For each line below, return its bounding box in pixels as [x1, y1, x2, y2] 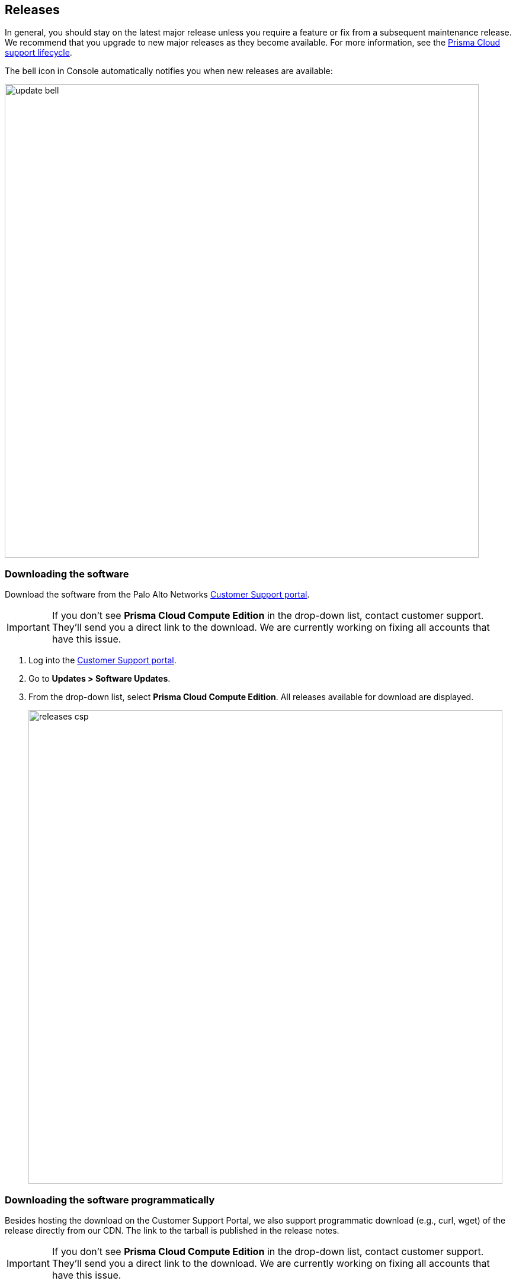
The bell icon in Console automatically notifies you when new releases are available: [5, 66, 333, 76]
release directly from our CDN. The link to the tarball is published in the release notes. [5, 1225, 339, 1235]
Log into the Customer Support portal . [28, 655, 177, 666]
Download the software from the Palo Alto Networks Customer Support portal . [5, 589, 310, 600]
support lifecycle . [5, 47, 72, 58]
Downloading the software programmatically [5, 1193, 215, 1206]
